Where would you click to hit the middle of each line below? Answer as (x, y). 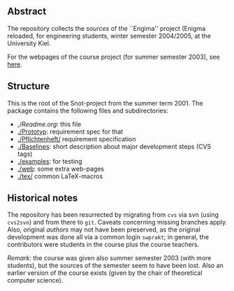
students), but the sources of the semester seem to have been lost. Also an (115, 266)
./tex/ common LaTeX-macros (60, 176)
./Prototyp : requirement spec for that (70, 132)
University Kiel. (29, 43)
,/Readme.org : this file (49, 124)
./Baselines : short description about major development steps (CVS (114, 146)
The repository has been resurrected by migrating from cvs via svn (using (113, 215)
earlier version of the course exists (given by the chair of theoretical (105, 273)
